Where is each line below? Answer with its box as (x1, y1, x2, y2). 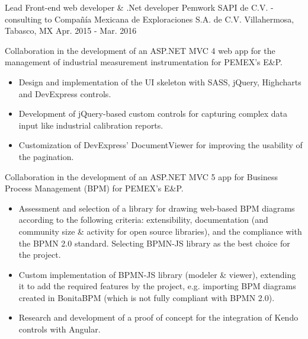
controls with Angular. (18, 323, 101, 335)
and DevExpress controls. (18, 87, 111, 100)
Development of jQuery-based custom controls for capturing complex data (18, 107, 288, 120)
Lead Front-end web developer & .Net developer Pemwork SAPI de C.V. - (5, 1, 274, 13)
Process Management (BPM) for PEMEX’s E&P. (5, 182, 184, 194)
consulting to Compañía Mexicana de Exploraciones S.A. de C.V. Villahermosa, (5, 12, 294, 25)
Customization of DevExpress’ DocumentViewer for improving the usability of (18, 139, 303, 151)
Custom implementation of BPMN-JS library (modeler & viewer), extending (18, 268, 296, 280)
